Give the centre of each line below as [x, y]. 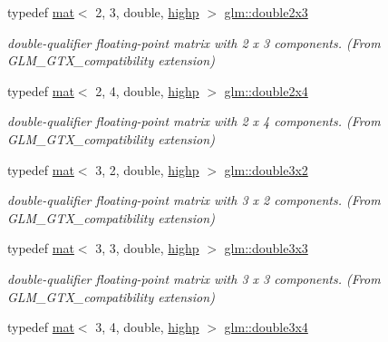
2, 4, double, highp [147, 90]
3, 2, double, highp [147, 169]
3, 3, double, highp [147, 248]
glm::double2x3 [266, 12]
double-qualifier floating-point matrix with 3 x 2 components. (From [194, 200]
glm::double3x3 [266, 248]
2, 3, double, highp [147, 12]
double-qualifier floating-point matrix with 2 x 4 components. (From [194, 121]
